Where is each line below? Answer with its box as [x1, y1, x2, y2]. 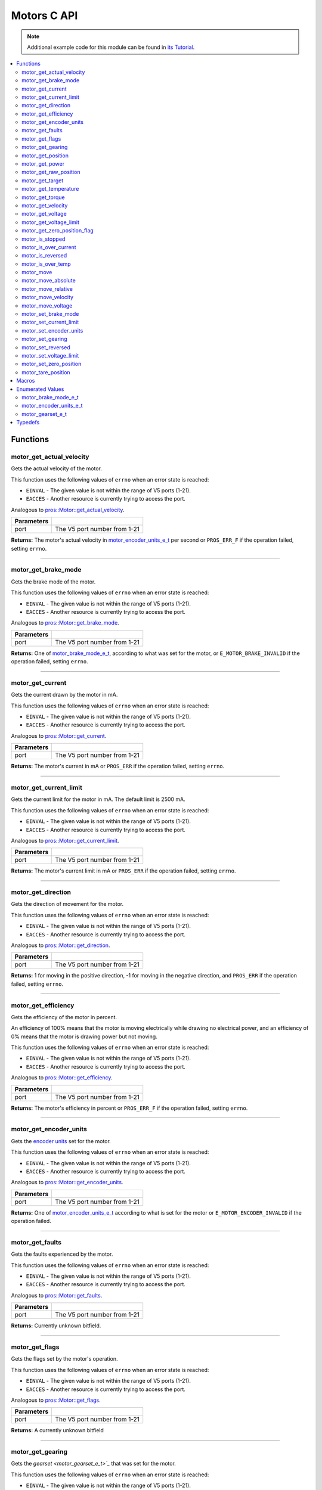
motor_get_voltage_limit [21, 218, 80, 226]
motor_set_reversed [21, 343, 71, 351]
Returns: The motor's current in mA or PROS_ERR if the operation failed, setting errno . [11, 763, 225, 770]
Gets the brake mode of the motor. [11, 578, 96, 585]
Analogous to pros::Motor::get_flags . [11, 1396, 101, 1404]
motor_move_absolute [21, 277, 76, 284]
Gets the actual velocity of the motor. [11, 465, 103, 472]
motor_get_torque [21, 194, 65, 201]
